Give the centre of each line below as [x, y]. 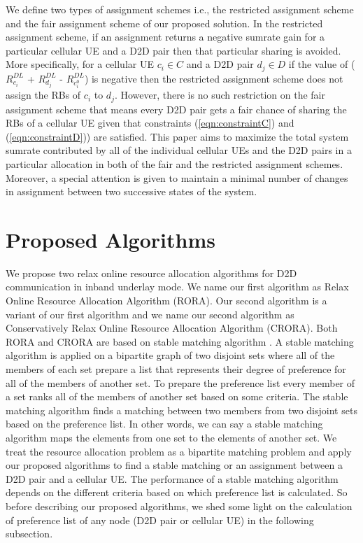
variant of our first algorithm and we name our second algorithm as [150, 314]
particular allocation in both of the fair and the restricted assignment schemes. [175, 163]
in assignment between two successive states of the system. [131, 191]
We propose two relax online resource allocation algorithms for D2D [151, 273]
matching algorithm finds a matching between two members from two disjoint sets [181, 410]
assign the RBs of [43, 95]
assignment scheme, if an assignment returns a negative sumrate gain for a [165, 37]
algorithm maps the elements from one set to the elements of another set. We [171, 437]
